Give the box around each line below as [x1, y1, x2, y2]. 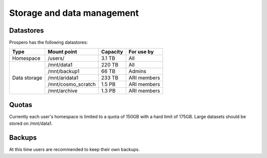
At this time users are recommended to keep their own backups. [9, 147, 140, 153]
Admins [129, 68, 147, 75]
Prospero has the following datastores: [9, 40, 88, 46]
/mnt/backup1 [47, 68, 80, 75]
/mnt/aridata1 [47, 74, 79, 81]
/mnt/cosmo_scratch [47, 81, 96, 88]
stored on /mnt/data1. [9, 120, 53, 126]
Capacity [101, 49, 124, 55]
